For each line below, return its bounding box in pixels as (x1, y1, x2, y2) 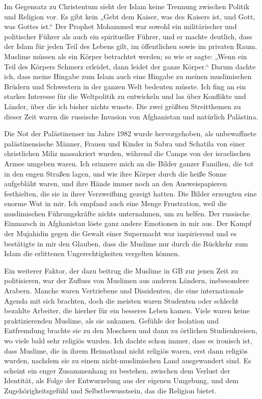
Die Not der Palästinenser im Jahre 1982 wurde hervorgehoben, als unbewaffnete (4, 128, 256, 139)
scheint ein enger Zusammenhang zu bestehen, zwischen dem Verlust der (4, 365, 230, 376)
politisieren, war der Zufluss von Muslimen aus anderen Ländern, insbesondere (4, 275, 249, 286)
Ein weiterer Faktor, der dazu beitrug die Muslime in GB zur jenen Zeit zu (4, 265, 239, 276)
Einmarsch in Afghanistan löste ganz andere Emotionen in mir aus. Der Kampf (4, 218, 252, 229)
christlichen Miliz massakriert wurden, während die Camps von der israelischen (4, 148, 251, 159)
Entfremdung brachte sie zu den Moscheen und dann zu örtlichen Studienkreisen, (4, 325, 257, 336)
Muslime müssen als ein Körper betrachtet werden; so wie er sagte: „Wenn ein (4, 51, 247, 61)
